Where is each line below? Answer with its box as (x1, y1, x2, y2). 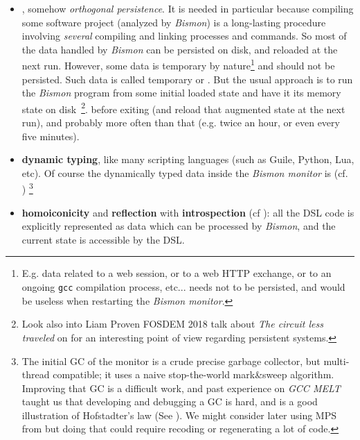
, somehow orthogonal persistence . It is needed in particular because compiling (21, 1, 354, 15)
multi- (323, 353, 350, 368)
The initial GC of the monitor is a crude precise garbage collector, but (21, 353, 321, 368)
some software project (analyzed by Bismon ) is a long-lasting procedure (21, 15, 326, 29)
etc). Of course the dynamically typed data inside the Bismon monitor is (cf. (21, 165, 348, 180)
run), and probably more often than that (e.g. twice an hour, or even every (21, 115, 340, 130)
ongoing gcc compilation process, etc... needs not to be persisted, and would (21, 280, 345, 294)
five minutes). (21, 128, 80, 143)
